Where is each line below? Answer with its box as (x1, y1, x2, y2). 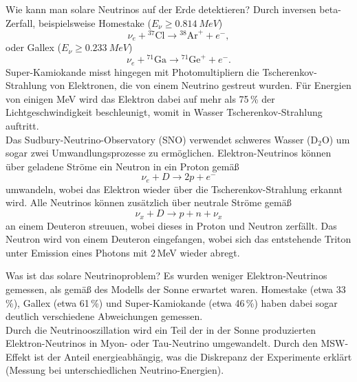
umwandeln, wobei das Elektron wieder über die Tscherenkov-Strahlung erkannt (6, 181, 343, 196)
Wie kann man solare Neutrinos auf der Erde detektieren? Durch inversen (6, 2, 316, 16)
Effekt (6, 349, 31, 363)
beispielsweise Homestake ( (38, 15, 151, 30)
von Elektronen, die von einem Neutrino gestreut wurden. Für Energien (50, 78, 351, 92)
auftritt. (6, 119, 39, 133)
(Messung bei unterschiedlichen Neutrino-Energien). (6, 363, 224, 377)
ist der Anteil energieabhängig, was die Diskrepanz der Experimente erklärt (34, 349, 352, 363)
